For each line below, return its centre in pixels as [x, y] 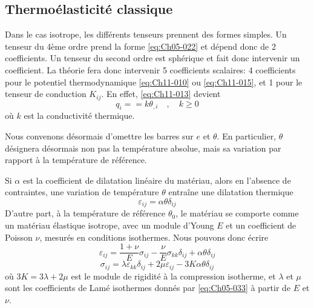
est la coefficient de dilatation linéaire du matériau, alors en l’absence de [157, 180]
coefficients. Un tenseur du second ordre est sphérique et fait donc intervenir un [152, 58]
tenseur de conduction [46, 94]
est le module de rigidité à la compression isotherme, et [173, 276]
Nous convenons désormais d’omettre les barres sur [99, 136]
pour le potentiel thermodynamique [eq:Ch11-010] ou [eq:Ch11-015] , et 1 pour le [154, 82]
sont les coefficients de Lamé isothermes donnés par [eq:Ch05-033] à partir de [148, 288]
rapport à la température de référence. [76, 160]
